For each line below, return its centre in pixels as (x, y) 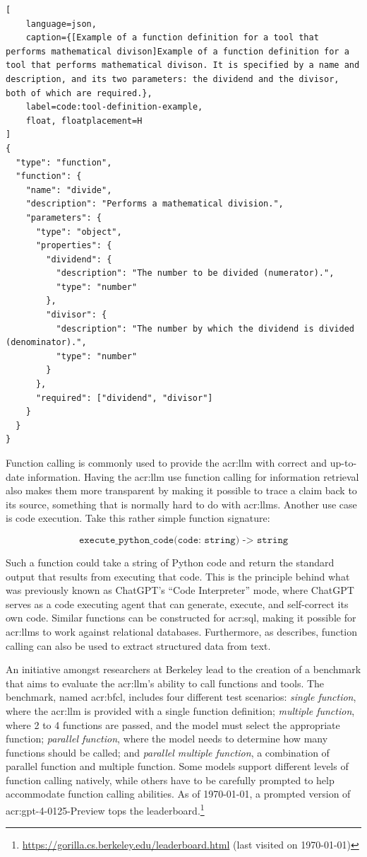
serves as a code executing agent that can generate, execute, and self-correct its (177, 604)
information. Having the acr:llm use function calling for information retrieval (193, 476)
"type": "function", (64, 162)
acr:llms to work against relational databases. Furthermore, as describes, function (182, 631)
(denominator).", (46, 343)
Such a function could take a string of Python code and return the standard (170, 562)
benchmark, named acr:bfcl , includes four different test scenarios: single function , (181, 697)
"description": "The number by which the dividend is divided (205, 328)
